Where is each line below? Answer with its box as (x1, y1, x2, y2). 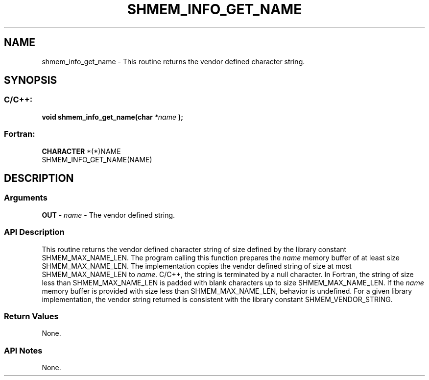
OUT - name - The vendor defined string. (42, 210, 175, 219)
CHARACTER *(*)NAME (42, 147, 121, 155)
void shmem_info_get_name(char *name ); (42, 112, 183, 121)
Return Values (4, 311, 59, 321)
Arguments (4, 193, 48, 203)
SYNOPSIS (4, 74, 57, 87)
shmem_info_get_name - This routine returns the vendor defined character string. (42, 57, 305, 66)
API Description (4, 227, 65, 237)
